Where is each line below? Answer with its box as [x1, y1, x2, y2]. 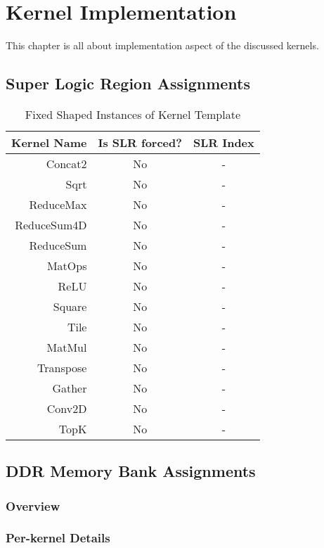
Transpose [37, 359, 87, 376]
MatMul [46, 338, 87, 355]
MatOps [46, 257, 87, 274]
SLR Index [193, 134, 254, 151]
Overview [6, 497, 60, 514]
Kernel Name [11, 134, 87, 151]
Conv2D [46, 400, 87, 416]
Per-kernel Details [6, 529, 110, 547]
